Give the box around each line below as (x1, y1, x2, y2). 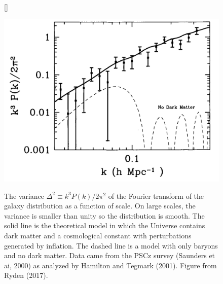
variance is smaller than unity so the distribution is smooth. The (4, 210, 205, 221)
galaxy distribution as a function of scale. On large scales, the (4, 200, 196, 211)
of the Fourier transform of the (108, 190, 204, 201)
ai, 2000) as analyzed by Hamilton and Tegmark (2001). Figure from (4, 260, 217, 270)
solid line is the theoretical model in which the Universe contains (4, 220, 205, 231)
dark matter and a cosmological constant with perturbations (4, 230, 192, 241)
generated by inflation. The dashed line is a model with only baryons (4, 240, 218, 251)
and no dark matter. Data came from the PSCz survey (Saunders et (4, 250, 215, 261)
